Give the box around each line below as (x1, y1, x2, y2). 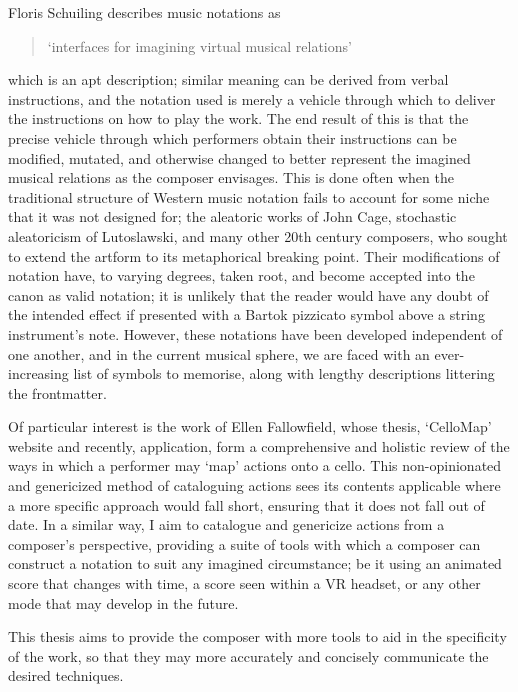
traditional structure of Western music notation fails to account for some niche (8, 186, 490, 207)
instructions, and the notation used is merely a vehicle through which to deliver (8, 88, 496, 109)
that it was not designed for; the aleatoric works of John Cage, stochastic (8, 206, 457, 227)
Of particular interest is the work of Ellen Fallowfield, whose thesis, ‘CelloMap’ (8, 416, 492, 437)
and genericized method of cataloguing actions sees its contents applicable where (8, 475, 501, 496)
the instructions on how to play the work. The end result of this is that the (8, 108, 469, 129)
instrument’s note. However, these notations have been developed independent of (8, 323, 503, 344)
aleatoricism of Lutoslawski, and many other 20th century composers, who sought (8, 225, 508, 246)
